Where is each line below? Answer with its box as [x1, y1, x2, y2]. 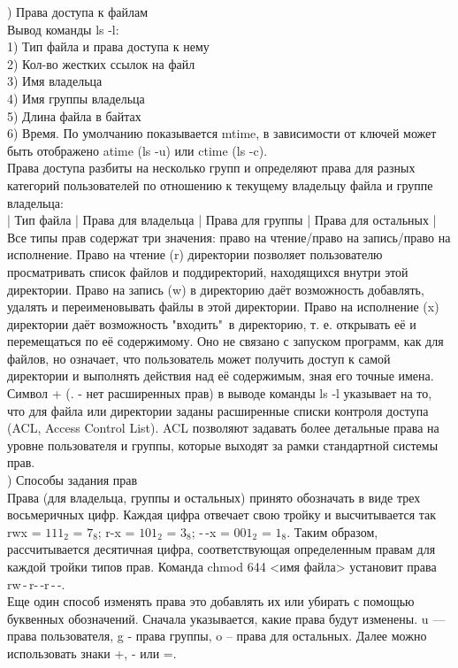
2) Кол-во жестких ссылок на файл [7, 54, 195, 73]
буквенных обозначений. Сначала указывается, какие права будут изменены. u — [7, 609, 446, 627]
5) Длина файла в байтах [7, 106, 141, 125]
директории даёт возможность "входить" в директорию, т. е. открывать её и [7, 314, 416, 333]
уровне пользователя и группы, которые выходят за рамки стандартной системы [7, 435, 439, 454]
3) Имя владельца [7, 72, 103, 90]
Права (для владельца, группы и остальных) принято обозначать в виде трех [7, 488, 421, 506]
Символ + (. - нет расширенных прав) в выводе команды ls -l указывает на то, [7, 384, 432, 403]
